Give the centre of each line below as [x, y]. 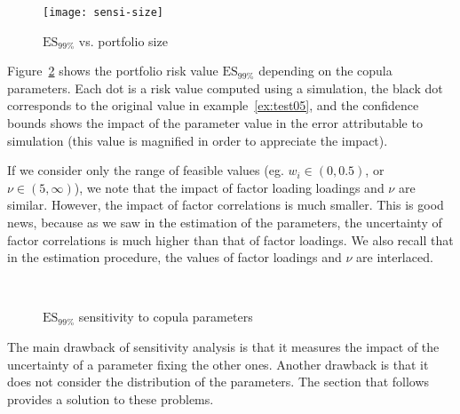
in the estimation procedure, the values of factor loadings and [174, 257]
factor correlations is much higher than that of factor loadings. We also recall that [230, 239]
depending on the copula [325, 71]
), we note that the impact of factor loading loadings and [229, 187]
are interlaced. [395, 257]
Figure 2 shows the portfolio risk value [113, 71]
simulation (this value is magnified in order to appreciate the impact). [198, 140]
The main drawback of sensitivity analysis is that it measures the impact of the [223, 346]
